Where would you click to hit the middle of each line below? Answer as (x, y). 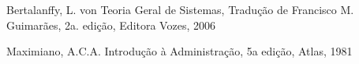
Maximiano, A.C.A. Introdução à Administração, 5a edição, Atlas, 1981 (179, 51)
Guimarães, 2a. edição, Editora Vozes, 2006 (111, 25)
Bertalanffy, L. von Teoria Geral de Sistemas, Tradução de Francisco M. (180, 9)
